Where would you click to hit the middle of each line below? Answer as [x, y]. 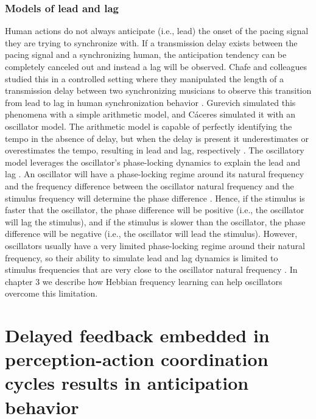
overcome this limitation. [51, 293]
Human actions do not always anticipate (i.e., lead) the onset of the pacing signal [157, 31]
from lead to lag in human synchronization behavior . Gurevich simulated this [150, 102]
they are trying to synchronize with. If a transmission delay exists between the [151, 42]
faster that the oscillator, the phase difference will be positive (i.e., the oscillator [155, 210]
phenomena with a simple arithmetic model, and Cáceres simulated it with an [150, 114]
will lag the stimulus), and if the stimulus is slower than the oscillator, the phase [155, 221]
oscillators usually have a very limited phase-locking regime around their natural [155, 245]
